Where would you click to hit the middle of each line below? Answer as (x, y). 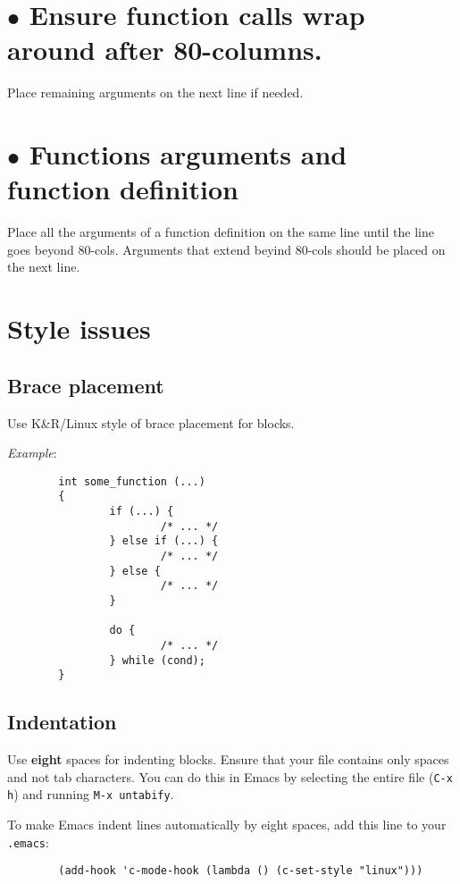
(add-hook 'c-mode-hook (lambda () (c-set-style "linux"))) (241, 871)
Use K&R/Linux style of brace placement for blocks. (151, 422)
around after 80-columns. (165, 50)
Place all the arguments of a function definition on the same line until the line (221, 232)
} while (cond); (157, 660)
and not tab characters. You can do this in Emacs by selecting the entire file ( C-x (230, 776)
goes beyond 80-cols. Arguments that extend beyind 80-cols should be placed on (226, 249)
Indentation (62, 722)
